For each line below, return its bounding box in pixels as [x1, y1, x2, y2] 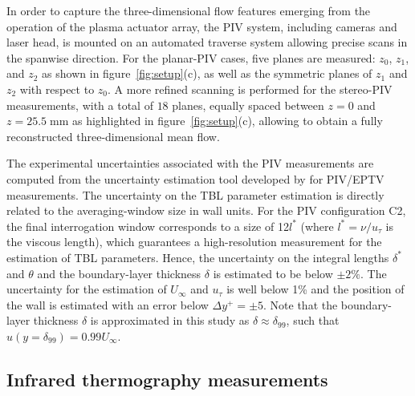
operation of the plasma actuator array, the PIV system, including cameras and [6, 18, 397, 34]
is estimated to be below [213, 265, 333, 281]
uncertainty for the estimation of [6, 281, 167, 297]
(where [300, 217, 334, 234]
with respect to [19, 80, 95, 97]
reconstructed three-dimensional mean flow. [6, 127, 220, 144]
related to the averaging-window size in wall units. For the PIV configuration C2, [6, 202, 406, 219]
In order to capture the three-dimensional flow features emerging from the [6, 2, 371, 18]
